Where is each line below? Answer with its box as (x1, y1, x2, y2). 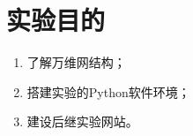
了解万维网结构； (26, 53, 126, 72)
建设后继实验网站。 (26, 112, 138, 131)
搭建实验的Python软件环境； (26, 82, 190, 101)
